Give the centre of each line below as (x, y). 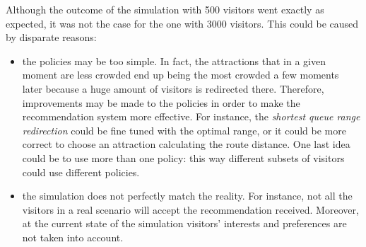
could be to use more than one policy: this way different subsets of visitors (183, 157)
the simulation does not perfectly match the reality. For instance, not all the (187, 196)
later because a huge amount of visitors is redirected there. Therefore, (173, 88)
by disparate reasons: (51, 37)
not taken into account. (73, 237)
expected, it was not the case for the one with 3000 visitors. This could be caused (182, 23)
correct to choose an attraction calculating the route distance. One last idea (186, 144)
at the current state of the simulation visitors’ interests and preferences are (184, 223)
